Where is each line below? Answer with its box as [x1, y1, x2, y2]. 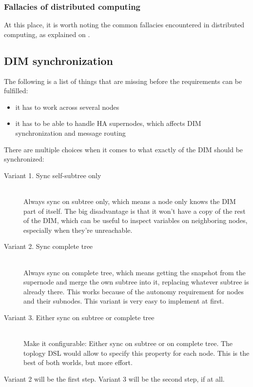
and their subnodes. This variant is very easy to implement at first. [23, 296, 224, 306]
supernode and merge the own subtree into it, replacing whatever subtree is [23, 277, 249, 287]
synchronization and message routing [15, 127, 126, 138]
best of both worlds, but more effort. [23, 357, 133, 367]
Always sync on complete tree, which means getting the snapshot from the [23, 267, 246, 277]
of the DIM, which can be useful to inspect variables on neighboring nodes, [23, 215, 248, 225]
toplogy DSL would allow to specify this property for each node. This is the [23, 347, 250, 358]
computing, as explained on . [4, 29, 90, 39]
